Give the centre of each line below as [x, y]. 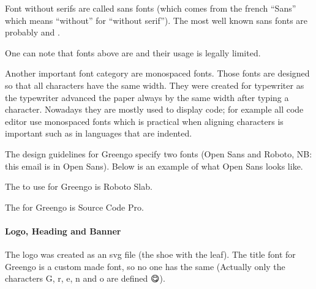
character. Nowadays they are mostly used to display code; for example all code [154, 109]
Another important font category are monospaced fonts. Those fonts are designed [157, 73]
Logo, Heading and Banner [63, 231]
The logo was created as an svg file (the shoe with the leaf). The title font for [150, 254]
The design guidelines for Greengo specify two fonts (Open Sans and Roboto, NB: [159, 153]
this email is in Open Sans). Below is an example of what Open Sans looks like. [154, 166]
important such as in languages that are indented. [99, 133]
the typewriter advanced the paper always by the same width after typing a [147, 97]
